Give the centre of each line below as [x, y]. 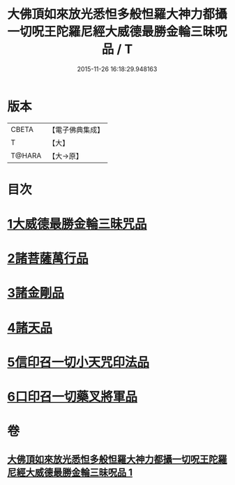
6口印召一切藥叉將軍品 [73, 397]
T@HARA [26, 156]
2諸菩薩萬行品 [48, 259]
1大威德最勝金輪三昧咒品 [77, 224]
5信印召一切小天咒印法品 [78, 362]
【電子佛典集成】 [76, 130]
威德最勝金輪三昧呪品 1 [84, 472]
